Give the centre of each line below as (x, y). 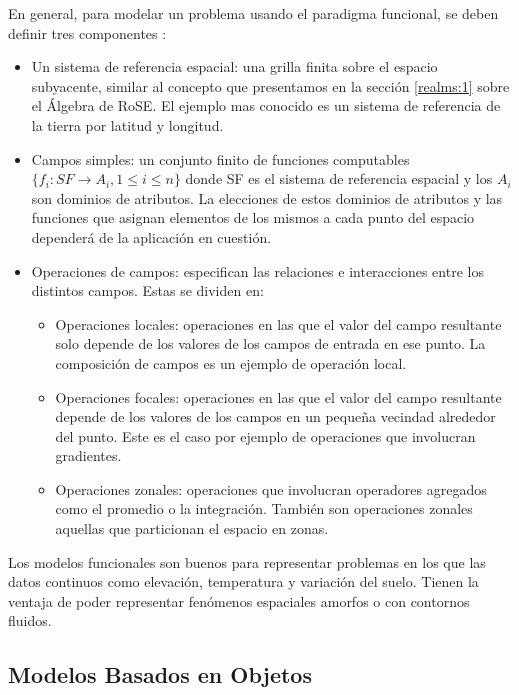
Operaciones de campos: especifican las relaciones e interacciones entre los (257, 270)
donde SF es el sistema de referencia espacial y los (339, 178)
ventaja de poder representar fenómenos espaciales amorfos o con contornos (239, 600)
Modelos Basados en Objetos (160, 674)
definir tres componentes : (87, 32)
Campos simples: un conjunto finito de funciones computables (220, 158)
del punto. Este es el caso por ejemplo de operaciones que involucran (265, 435)
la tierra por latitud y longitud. (127, 124)
